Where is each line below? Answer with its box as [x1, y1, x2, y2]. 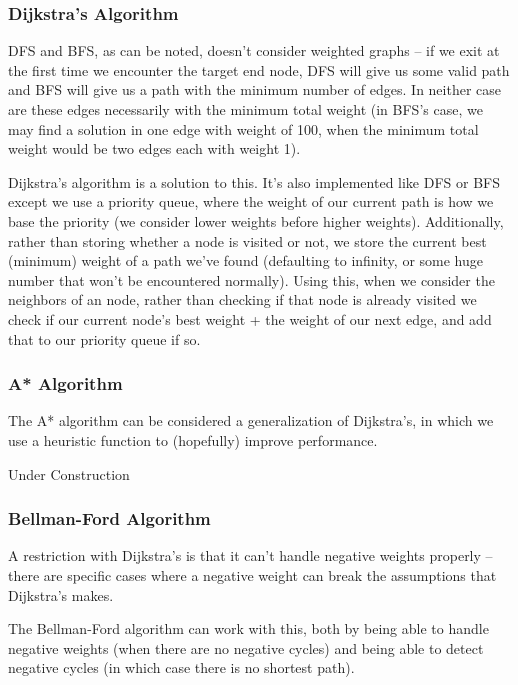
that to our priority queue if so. [8, 328, 201, 349]
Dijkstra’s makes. [8, 584, 114, 605]
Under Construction [8, 463, 130, 484]
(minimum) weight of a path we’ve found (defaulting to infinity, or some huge [8, 250, 483, 271]
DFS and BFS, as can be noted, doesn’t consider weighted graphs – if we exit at [8, 40, 500, 61]
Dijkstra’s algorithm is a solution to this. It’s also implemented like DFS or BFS [8, 171, 501, 192]
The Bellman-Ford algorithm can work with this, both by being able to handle [8, 618, 489, 639]
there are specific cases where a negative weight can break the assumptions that [8, 564, 497, 585]
